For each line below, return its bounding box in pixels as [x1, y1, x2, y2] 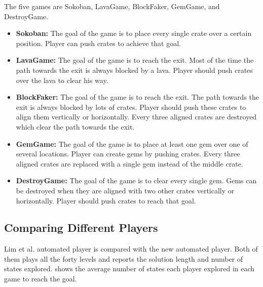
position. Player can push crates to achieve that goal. [16, 37, 181, 48]
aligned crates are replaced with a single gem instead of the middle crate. [16, 158, 243, 169]
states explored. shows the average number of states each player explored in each [4, 263, 255, 274]
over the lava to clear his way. [16, 74, 108, 85]
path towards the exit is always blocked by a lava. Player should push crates [16, 64, 253, 75]
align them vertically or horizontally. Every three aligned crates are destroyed [16, 111, 257, 122]
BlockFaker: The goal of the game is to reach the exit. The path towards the [16, 92, 259, 102]
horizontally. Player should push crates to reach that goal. [16, 195, 196, 206]
